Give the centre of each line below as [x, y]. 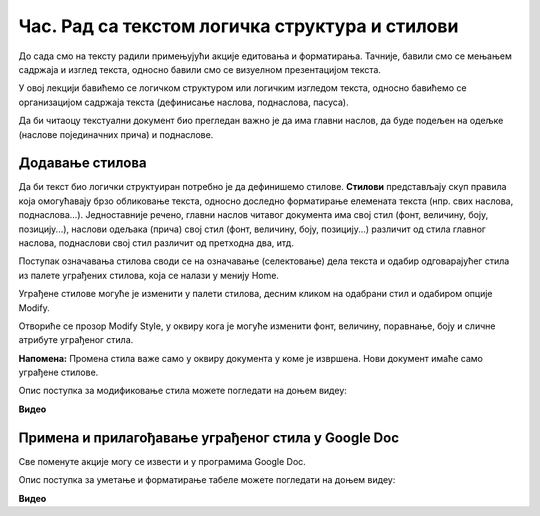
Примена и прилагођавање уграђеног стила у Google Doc [209, 437]
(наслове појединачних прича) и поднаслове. [116, 134]
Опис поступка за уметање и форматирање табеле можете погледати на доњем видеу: [207, 480]
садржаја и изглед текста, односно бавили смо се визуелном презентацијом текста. [200, 69]
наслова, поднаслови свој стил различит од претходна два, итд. [156, 242]
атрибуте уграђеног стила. [76, 340]
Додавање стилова [82, 163]
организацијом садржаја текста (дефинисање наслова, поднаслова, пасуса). [183, 102]
